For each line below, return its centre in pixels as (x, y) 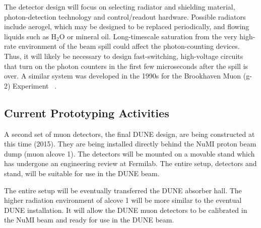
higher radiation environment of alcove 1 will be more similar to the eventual (123, 200)
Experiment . (35, 85)
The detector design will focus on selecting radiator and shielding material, (120, 7)
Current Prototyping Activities (87, 112)
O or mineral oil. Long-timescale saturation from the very (148, 36)
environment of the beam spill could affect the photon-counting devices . (129, 46)
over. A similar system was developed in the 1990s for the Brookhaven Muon (123, 76)
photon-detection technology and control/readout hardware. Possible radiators (125, 16)
